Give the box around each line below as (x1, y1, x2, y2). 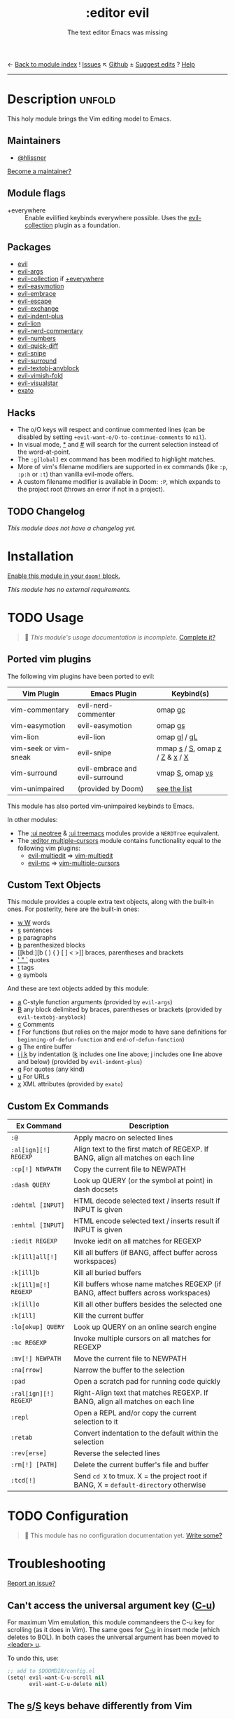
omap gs (156, 720, 185, 730)
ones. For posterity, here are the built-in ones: (7, 905, 140, 913)
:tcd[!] (10, 1476, 36, 1485)
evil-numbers (17, 335, 56, 343)
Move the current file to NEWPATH (73, 1354, 187, 1363)
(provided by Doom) (77, 783, 144, 793)
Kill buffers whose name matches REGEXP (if (73, 1279, 222, 1289)
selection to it (73, 1417, 118, 1427)
